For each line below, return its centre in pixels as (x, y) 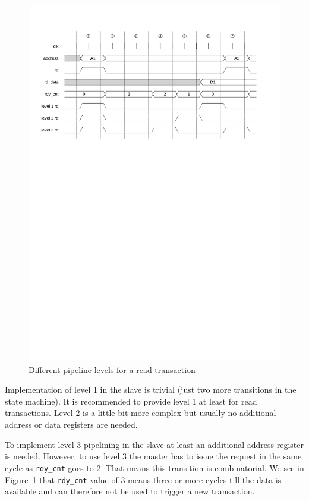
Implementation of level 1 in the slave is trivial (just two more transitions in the (151, 389)
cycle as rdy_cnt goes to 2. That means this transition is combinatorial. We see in (154, 467)
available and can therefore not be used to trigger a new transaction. (130, 491)
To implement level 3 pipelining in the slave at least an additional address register (154, 444)
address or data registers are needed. (71, 425)
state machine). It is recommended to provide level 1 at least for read (131, 401)
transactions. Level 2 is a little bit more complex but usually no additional (141, 413)
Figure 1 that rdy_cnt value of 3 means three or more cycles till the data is (143, 479)
